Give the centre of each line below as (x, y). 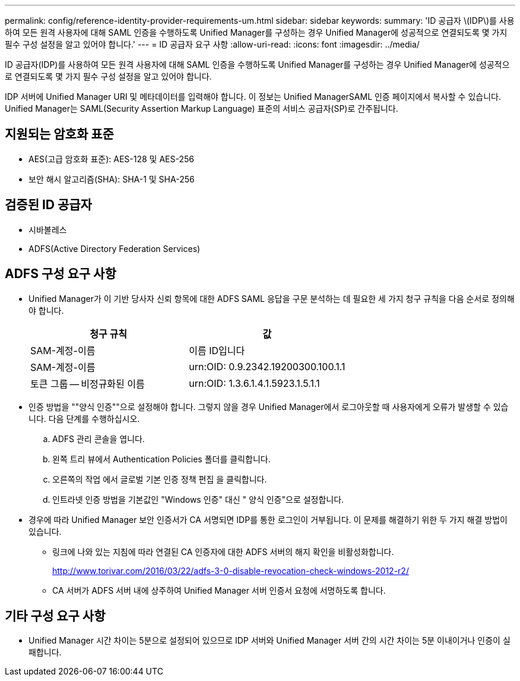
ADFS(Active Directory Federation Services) (115, 248)
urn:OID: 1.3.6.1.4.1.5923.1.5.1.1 (254, 383)
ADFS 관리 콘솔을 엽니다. (99, 439)
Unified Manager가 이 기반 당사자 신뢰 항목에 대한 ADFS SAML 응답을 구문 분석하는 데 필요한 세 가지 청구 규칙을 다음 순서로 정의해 (272, 298)
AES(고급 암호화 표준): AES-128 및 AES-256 (111, 159)
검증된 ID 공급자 (48, 205)
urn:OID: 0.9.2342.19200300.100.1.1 (267, 366)
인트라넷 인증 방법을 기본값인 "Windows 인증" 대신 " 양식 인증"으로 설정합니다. (198, 499)
